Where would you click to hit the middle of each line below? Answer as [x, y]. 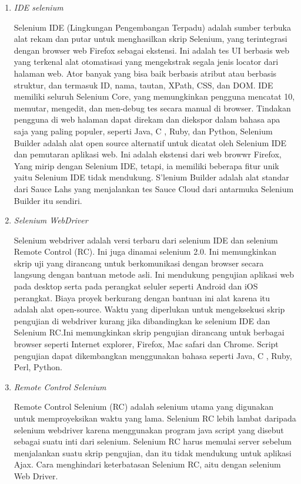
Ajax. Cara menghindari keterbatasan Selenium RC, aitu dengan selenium [147, 464]
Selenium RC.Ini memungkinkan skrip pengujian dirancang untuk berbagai [149, 332]
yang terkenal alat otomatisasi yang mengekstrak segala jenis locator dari [146, 62]
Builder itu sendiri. [48, 200]
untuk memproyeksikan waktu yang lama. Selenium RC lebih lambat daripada [155, 418]
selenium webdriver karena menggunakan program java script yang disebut [149, 429]
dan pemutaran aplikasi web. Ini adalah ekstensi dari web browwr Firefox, [148, 154]
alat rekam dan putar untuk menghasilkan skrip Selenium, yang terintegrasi [150, 39]
